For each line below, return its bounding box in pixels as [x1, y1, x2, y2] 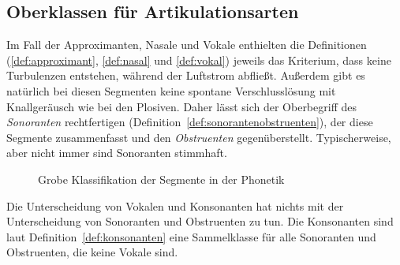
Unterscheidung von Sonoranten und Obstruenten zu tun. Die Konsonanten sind [6, 213, 394, 230]
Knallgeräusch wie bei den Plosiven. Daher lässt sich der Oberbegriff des [6, 98, 357, 114]
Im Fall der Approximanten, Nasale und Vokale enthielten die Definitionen [6, 36, 367, 53]
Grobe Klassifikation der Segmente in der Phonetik [38, 170, 285, 187]
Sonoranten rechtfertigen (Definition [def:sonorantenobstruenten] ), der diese [6, 114, 373, 130]
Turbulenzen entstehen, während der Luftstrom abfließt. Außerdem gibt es [6, 67, 365, 84]
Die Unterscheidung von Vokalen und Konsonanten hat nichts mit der [6, 197, 344, 214]
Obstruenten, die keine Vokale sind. [6, 244, 178, 260]
